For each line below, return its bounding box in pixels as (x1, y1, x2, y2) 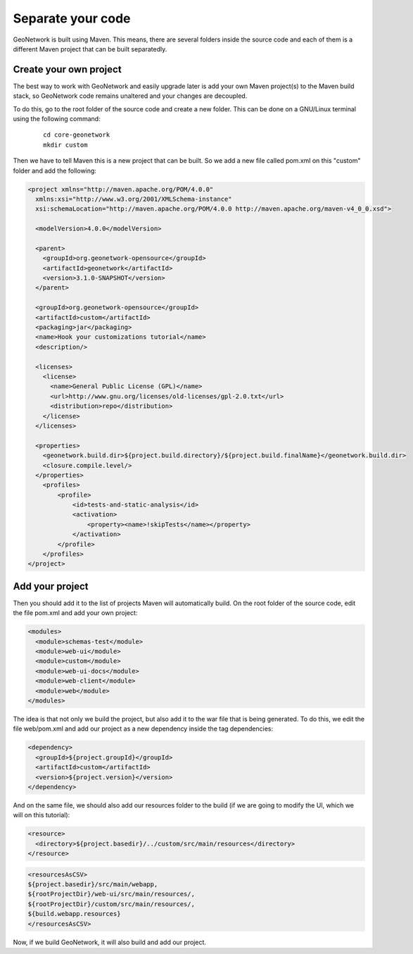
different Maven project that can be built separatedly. (13, 44, 167, 53)
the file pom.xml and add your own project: (13, 609, 138, 617)
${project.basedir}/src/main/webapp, (27, 881, 158, 888)
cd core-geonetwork (43, 131, 110, 139)
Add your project (13, 580, 89, 592)
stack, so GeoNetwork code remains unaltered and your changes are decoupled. (13, 92, 248, 100)
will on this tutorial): (13, 811, 70, 819)
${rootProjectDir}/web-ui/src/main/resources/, (27, 890, 195, 898)
